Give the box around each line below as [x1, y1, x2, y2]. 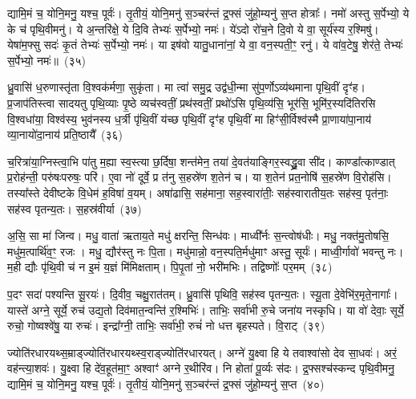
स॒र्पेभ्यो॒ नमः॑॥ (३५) [7, 51, 86, 68]
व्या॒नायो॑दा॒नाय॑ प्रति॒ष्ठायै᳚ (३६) [7, 126, 123, 143]
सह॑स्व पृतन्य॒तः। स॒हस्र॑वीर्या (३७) [7, 200, 142, 217]
